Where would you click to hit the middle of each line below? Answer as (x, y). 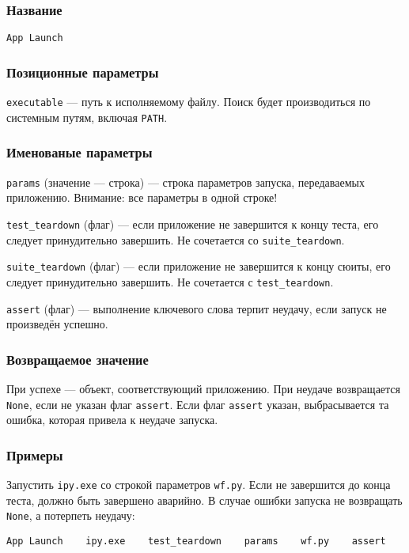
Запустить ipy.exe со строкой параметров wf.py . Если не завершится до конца (199, 485)
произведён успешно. (57, 324)
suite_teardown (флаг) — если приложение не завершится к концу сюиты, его (199, 266)
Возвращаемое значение (78, 359)
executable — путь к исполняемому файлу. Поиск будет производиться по (189, 102)
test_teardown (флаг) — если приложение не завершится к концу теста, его (193, 223)
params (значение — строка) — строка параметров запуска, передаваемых (186, 182)
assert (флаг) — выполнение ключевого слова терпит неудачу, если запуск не (197, 308)
